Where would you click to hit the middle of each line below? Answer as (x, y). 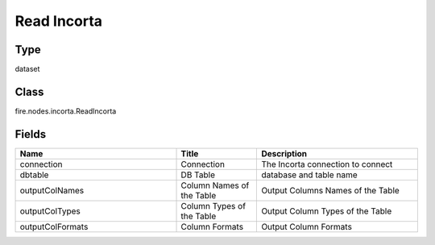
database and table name (309, 175)
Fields (31, 134)
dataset (27, 69)
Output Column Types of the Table (327, 211)
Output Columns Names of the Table (331, 190)
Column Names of (215, 185)
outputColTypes (50, 211)
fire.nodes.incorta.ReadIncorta (66, 111)
